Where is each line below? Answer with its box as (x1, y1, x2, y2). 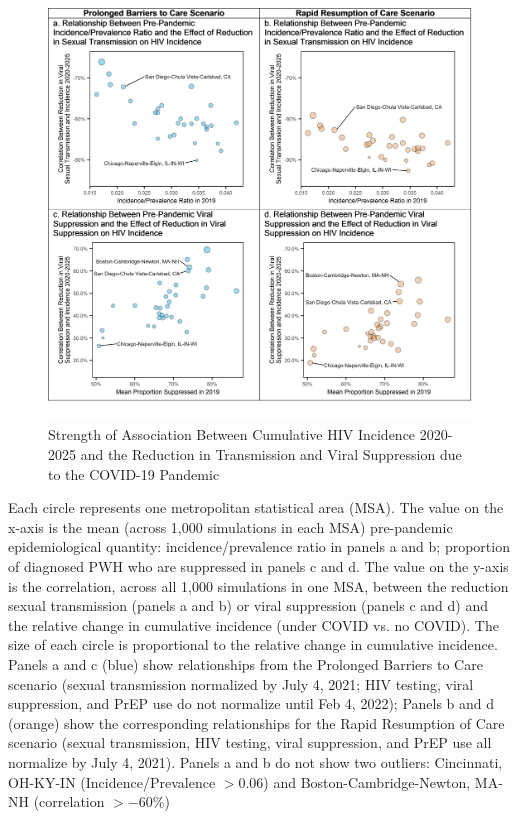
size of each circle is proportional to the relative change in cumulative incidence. (8, 634, 498, 655)
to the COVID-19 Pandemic (48, 463, 220, 484)
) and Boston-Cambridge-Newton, (263, 771, 471, 792)
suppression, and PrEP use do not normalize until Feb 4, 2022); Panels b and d (8, 693, 495, 714)
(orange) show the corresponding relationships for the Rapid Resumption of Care (8, 712, 505, 733)
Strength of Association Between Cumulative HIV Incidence (48, 424, 416, 445)
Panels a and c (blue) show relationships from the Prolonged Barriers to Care (8, 653, 483, 674)
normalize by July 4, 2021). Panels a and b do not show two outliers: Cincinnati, (8, 751, 503, 772)
